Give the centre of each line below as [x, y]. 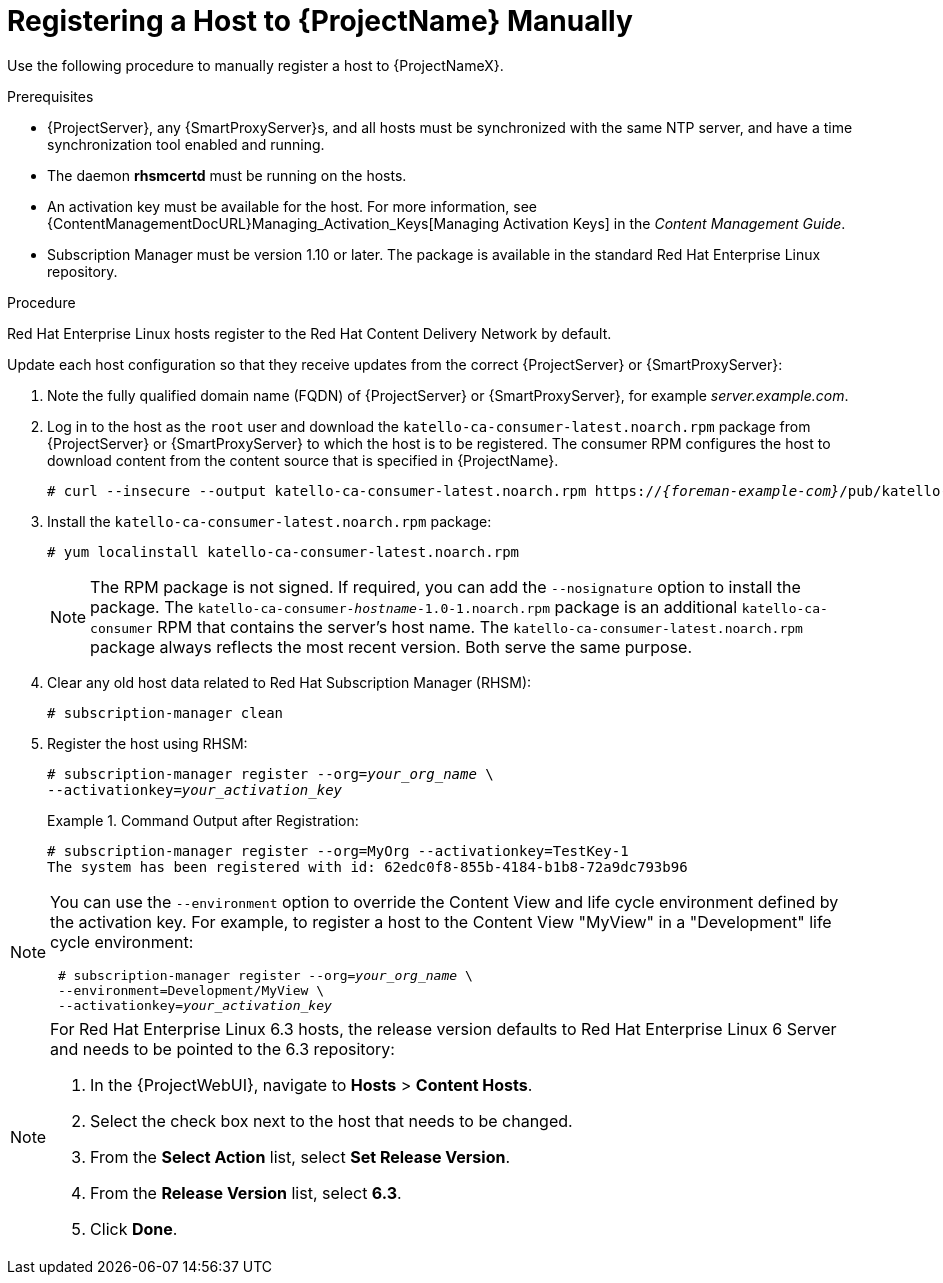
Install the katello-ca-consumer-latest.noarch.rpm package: [269, 521]
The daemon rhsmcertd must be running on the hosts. [227, 175]
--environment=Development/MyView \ [190, 990]
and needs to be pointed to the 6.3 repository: [222, 1048]
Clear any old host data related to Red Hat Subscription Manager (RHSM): [289, 682]
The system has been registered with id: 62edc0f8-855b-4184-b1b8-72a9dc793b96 [367, 866]
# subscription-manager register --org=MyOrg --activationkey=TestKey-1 [338, 850]
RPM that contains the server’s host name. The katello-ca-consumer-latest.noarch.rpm [480, 626]
